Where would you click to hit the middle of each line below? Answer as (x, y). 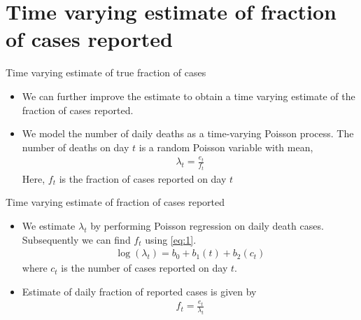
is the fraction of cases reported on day (143, 178)
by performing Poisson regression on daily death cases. (207, 225)
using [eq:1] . (171, 239)
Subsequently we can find (76, 239)
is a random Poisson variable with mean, (226, 147)
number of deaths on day (76, 147)
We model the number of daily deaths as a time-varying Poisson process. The (188, 133)
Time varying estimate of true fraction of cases (106, 72)
